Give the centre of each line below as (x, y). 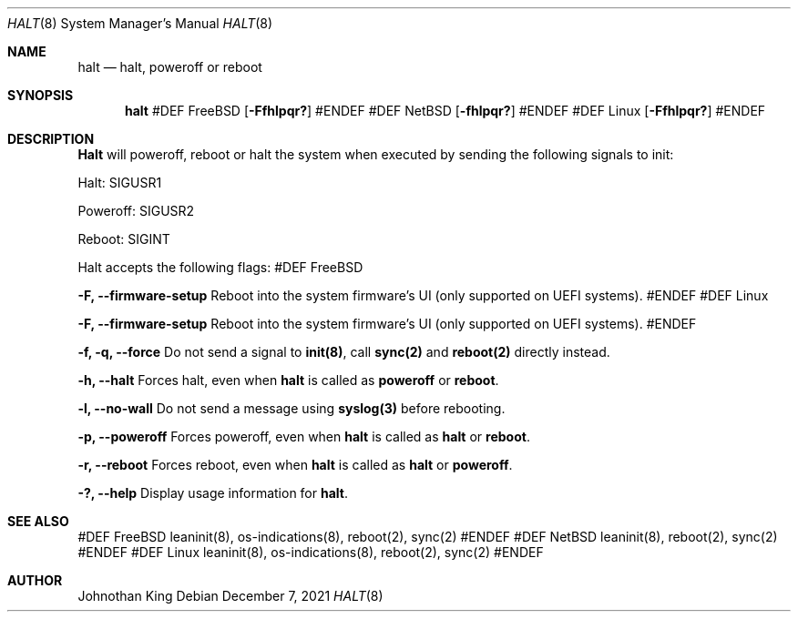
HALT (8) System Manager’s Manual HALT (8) (140, 23)
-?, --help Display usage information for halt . (213, 493)
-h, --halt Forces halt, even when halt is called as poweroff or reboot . (288, 380)
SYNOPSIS (41, 95)
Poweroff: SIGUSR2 (136, 211)
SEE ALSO (38, 521)
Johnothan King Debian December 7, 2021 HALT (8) (230, 596)
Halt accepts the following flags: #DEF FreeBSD (220, 267)
